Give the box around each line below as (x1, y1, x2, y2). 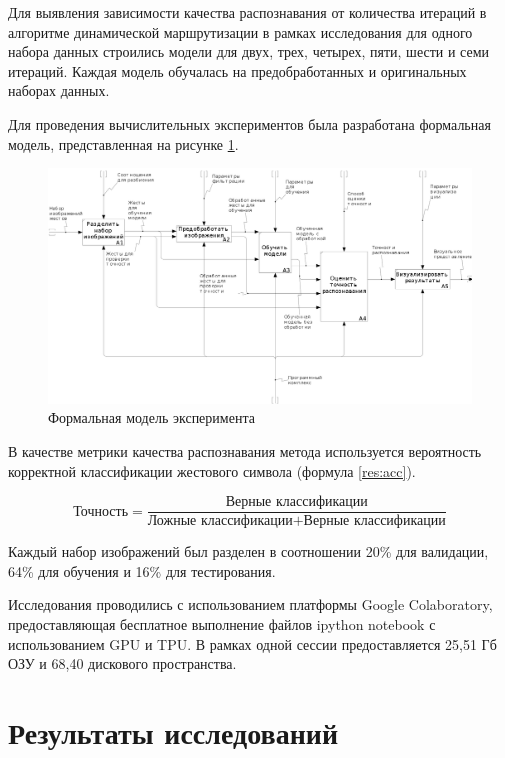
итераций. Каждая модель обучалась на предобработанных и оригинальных (8, 60, 467, 81)
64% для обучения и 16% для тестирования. (8, 560, 276, 581)
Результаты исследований (8, 711, 339, 752)
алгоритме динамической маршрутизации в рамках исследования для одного (8, 21, 473, 42)
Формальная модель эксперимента (48, 407, 255, 428)
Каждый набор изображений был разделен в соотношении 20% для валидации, (8, 541, 489, 562)
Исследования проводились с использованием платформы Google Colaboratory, (8, 594, 493, 615)
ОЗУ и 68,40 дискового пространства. (8, 653, 237, 674)
